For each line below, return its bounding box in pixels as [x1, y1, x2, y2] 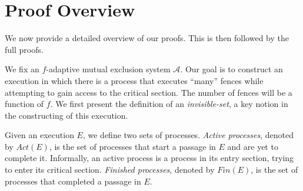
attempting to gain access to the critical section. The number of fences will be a [5, 86, 292, 98]
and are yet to [227, 140, 278, 152]
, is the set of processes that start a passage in [49, 140, 216, 152]
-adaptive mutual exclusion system [46, 63, 171, 75]
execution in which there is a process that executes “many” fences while [5, 74, 264, 86]
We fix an [5, 63, 39, 75]
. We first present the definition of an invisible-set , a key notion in [50, 98, 288, 110]
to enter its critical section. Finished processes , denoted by [5, 163, 215, 176]
